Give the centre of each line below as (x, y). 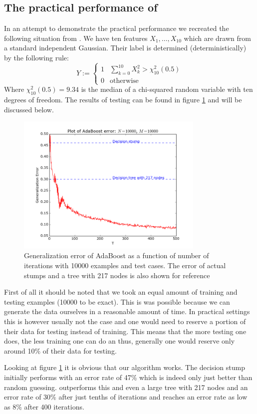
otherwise (124, 81)
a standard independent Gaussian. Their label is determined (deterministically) (125, 48)
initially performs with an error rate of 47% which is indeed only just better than (128, 377)
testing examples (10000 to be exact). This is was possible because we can (117, 301)
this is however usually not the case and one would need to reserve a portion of (125, 321)
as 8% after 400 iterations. (44, 406)
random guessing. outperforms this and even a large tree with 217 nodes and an (126, 387)
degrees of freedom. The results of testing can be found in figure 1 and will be (123, 100)
